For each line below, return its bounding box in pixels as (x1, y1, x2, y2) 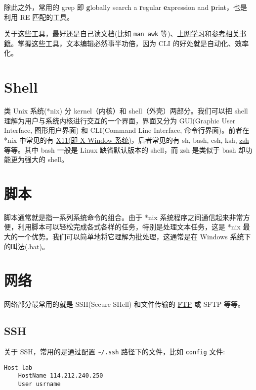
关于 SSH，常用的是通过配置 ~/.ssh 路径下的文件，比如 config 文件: (4, 346, 225, 357)
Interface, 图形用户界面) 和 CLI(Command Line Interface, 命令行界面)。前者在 (4, 125, 250, 135)
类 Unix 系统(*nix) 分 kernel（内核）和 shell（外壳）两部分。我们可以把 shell (4, 106, 248, 116)
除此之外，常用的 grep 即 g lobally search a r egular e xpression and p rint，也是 (4, 2, 247, 12)
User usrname (18, 381, 61, 388)
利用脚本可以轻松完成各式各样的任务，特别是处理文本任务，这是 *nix (17, 222, 241, 232)
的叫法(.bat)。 (4, 241, 49, 251)
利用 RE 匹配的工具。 (4, 11, 74, 22)
